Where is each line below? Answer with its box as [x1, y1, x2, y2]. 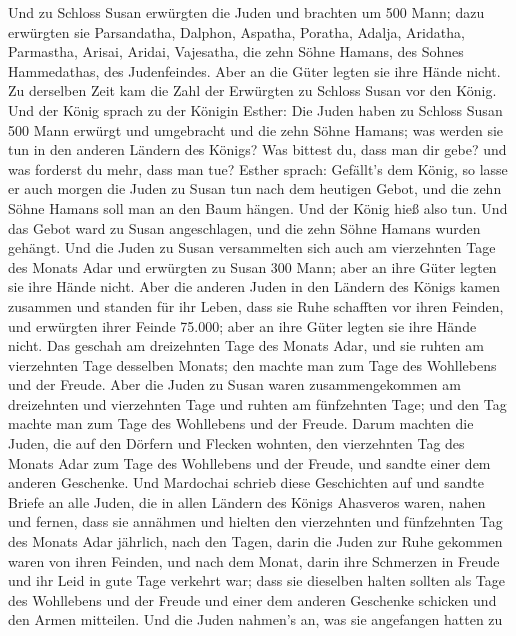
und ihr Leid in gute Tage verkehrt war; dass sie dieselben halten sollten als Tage [8, 570, 506, 591]
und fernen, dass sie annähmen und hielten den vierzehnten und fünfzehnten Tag [8, 511, 503, 532]
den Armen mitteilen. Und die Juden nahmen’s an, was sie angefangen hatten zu [8, 609, 503, 630]
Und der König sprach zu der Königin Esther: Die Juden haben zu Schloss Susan [8, 99, 503, 120]
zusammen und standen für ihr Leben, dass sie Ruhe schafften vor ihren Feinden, [8, 295, 504, 316]
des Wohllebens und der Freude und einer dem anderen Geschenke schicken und [8, 589, 497, 610]
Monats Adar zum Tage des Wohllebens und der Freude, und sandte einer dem [8, 452, 491, 473]
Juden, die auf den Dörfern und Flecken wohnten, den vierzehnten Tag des [8, 433, 465, 454]
